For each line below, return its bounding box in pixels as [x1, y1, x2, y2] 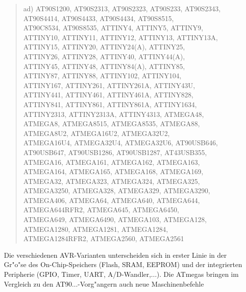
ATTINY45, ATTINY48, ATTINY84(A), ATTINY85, [23, 61, 185, 71]
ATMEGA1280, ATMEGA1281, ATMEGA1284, [23, 224, 168, 234]
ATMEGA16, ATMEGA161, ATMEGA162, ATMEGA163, [23, 157, 200, 167]
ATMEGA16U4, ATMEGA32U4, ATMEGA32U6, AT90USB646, [23, 137, 218, 148]
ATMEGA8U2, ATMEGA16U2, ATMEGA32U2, [23, 128, 170, 138]
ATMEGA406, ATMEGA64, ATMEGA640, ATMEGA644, [23, 195, 200, 205]
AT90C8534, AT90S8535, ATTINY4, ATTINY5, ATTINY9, [23, 22, 203, 33]
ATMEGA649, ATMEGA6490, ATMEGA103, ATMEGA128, [23, 214, 207, 225]
